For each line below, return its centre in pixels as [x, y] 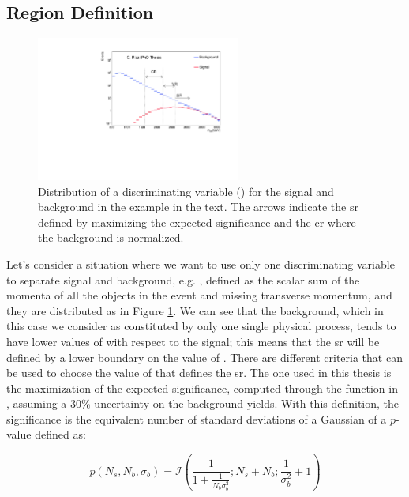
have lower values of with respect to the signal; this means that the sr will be [193, 341]
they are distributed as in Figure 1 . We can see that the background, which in [195, 310]
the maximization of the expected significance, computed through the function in [202, 388]
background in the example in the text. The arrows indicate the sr [198, 207]
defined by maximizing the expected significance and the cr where [197, 222]
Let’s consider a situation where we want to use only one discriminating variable [201, 264]
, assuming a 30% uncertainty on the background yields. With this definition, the [203, 403]
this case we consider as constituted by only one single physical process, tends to [201, 326]
